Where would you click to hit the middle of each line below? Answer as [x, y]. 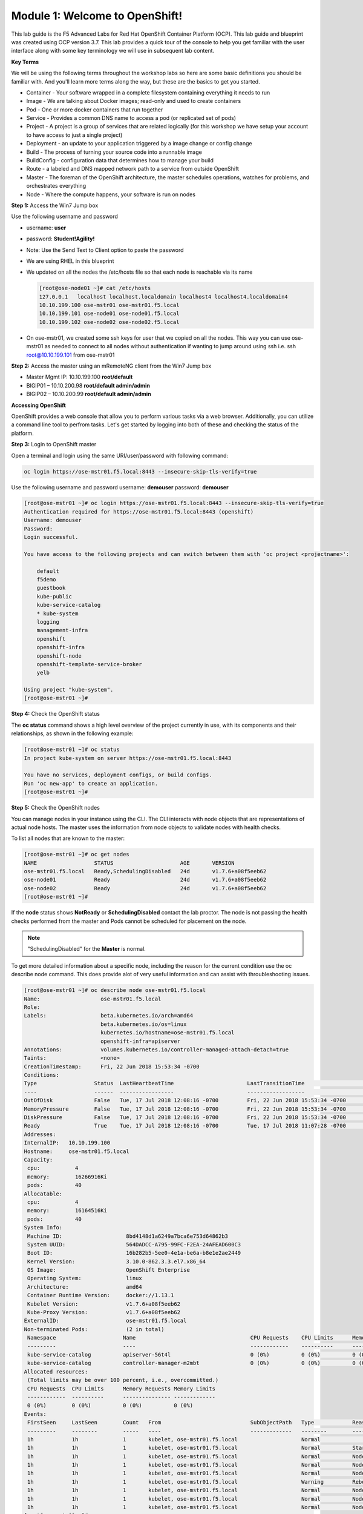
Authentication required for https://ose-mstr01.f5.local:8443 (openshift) [139, 511]
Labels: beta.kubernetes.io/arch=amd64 [109, 1016]
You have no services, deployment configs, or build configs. [118, 775]
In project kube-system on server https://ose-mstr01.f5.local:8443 [128, 758]
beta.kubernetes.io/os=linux [143, 1024]
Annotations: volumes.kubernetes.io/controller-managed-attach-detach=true [156, 1050]
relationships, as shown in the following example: [72, 733]
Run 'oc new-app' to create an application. [91, 783]
